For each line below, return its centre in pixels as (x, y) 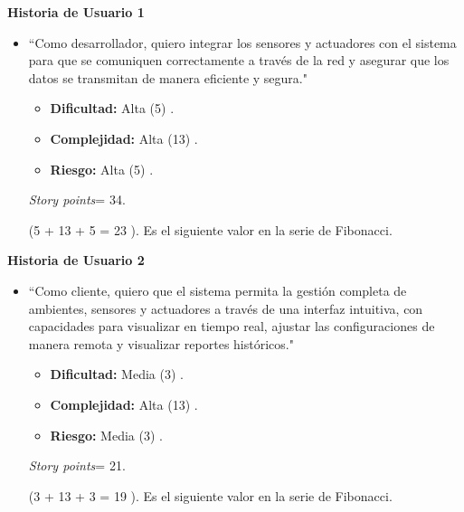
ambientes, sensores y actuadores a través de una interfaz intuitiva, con (226, 308)
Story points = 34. (77, 199)
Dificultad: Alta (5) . (112, 108)
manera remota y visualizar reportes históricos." (161, 343)
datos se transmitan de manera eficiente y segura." (168, 77)
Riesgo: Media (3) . (106, 435)
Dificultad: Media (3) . (117, 374)
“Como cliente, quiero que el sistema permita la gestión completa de (218, 290)
